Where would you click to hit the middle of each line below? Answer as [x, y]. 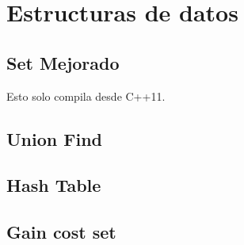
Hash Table [54, 185]
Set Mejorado [63, 62]
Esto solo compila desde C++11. [86, 96]
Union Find [54, 138]
